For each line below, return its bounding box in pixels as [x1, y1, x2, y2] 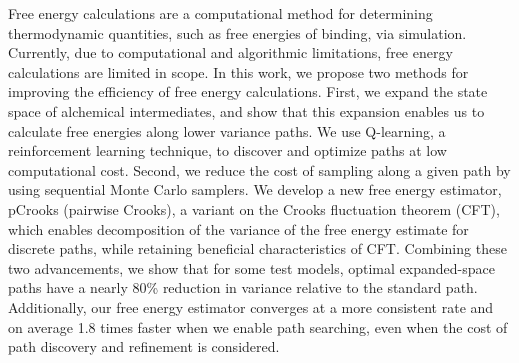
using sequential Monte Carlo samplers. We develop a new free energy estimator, [8, 179, 502, 200]
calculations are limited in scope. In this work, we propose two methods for [8, 61, 469, 82]
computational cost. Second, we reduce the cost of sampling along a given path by [8, 159, 511, 180]
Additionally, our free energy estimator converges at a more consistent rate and [8, 296, 494, 317]
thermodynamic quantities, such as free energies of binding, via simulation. [8, 22, 467, 43]
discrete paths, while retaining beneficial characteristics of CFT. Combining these [8, 238, 507, 259]
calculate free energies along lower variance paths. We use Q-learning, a [8, 120, 446, 141]
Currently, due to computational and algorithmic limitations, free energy [8, 42, 453, 63]
